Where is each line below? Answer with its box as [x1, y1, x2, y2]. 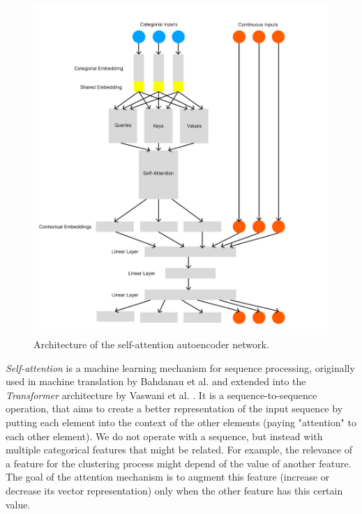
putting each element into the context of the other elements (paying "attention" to [6, 415, 356, 429]
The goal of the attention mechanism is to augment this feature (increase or [6, 469, 330, 484]
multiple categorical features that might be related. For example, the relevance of [6, 442, 353, 457]
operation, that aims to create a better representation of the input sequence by [6, 401, 343, 416]
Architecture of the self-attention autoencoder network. [33, 337, 269, 352]
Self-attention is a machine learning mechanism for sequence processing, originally [6, 360, 355, 375]
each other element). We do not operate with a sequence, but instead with [6, 428, 323, 443]
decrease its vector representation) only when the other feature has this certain [6, 483, 343, 497]
